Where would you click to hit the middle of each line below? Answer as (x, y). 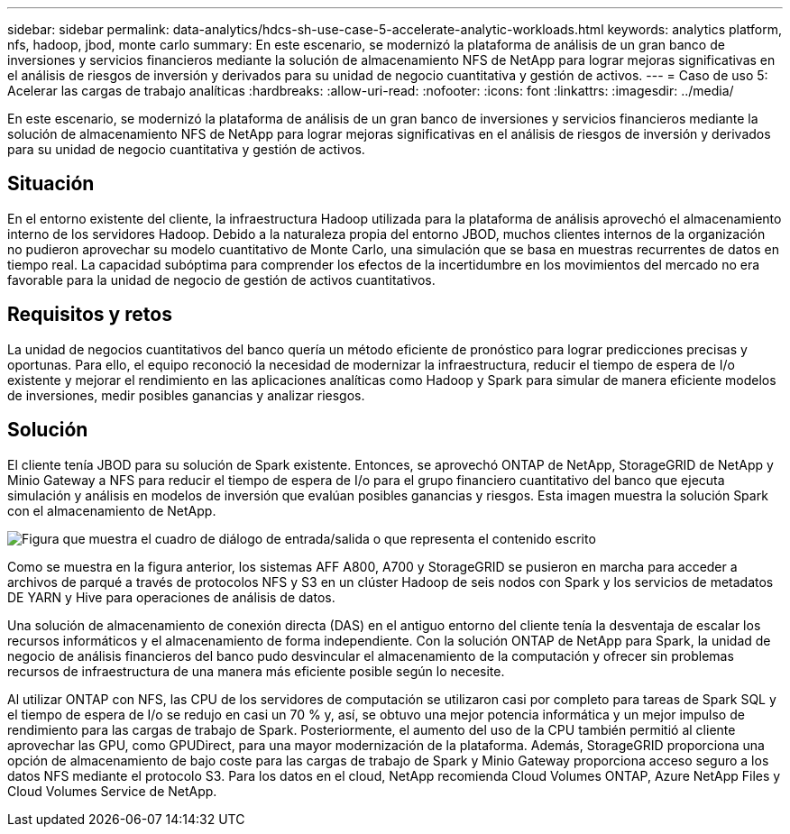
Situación (51, 184)
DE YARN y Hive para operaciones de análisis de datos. (171, 597)
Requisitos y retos (90, 315)
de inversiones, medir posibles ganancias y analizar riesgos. (186, 395)
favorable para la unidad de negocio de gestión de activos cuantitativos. (221, 280)
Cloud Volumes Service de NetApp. (112, 791)
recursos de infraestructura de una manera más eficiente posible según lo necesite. (256, 671)
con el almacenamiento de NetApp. (112, 510)
